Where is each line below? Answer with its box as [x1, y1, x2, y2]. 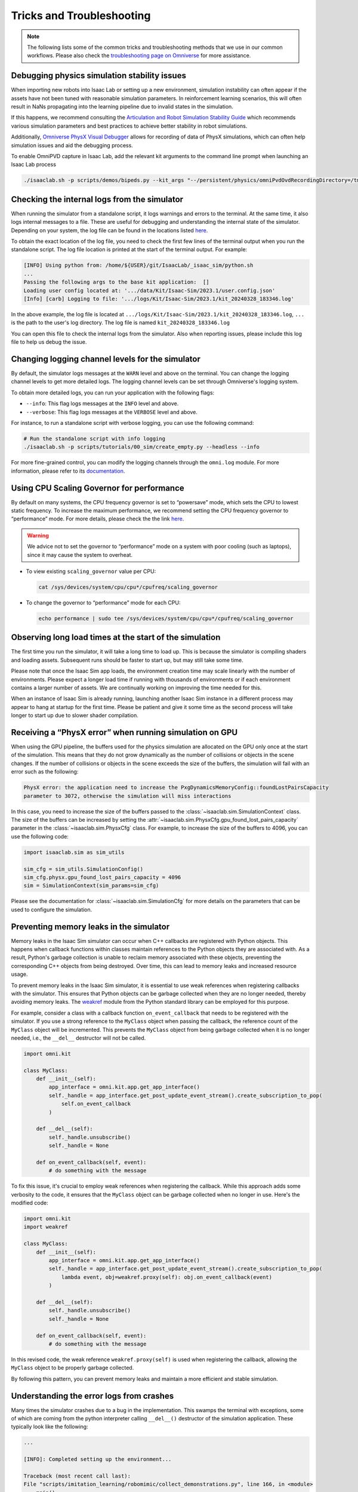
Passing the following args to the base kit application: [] [23, 279, 209, 286]
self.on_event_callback [61, 1100, 131, 1107]
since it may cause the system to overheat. [27, 551, 133, 558]
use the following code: [11, 833, 69, 840]
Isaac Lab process [11, 161, 57, 168]
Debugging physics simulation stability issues [11, 70, 186, 81]
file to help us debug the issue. [11, 338, 87, 346]
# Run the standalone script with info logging [23, 435, 165, 442]
